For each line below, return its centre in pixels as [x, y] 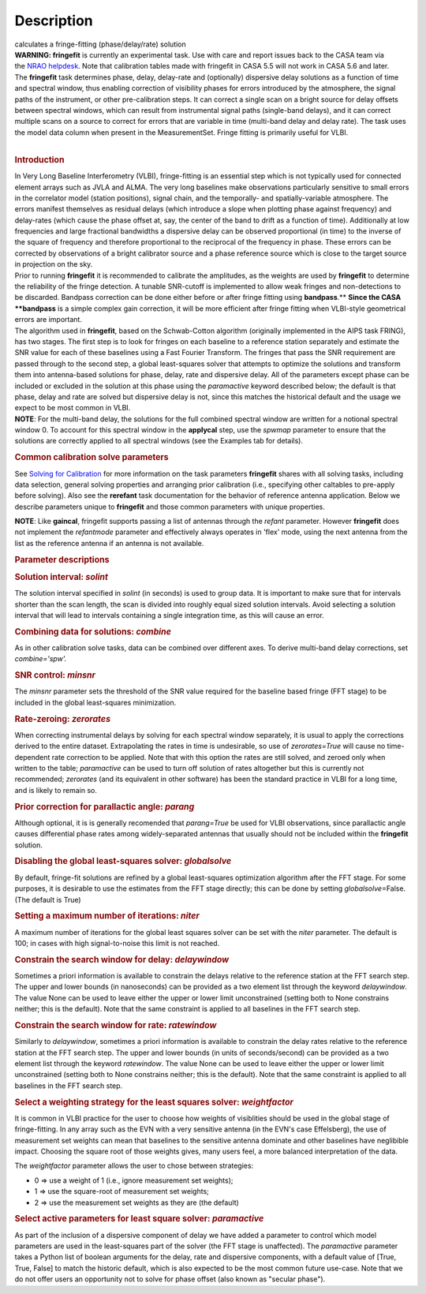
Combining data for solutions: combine [93, 631]
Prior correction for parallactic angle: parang [105, 806]
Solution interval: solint [61, 577]
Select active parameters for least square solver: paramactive [139, 1219]
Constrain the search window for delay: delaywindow [122, 959]
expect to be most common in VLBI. [73, 408]
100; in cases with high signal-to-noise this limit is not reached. [117, 943]
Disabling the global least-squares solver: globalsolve [123, 862]
